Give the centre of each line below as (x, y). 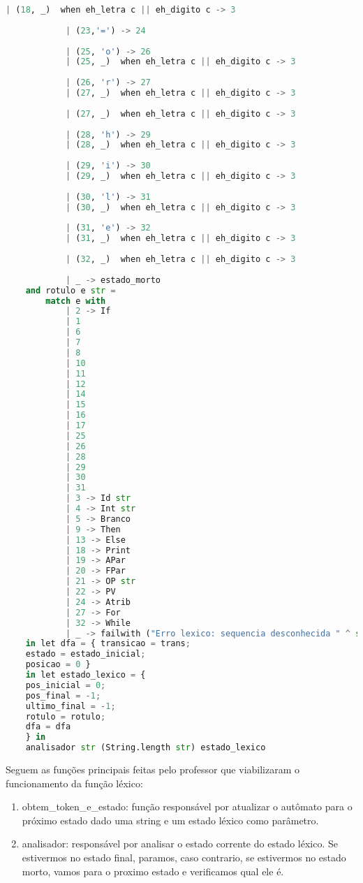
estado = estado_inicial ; (86, 654)
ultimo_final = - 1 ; (71, 706)
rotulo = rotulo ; (66, 716)
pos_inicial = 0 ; (66, 685)
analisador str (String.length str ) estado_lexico (146, 748)
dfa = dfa (48, 727)
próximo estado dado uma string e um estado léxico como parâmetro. (170, 820)
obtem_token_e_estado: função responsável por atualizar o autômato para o (187, 807)
